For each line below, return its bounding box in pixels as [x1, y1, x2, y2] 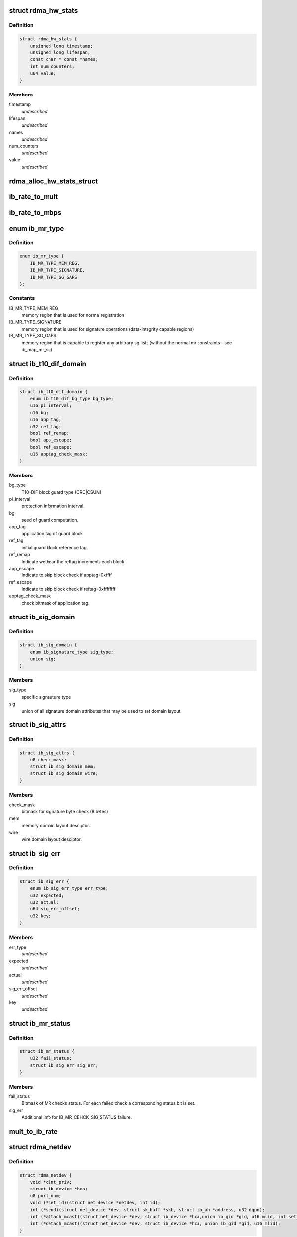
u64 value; [30, 71, 56, 76]
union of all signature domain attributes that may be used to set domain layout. [21, 708, 182, 714]
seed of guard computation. [21, 517, 79, 523]
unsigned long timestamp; [30, 43, 93, 48]
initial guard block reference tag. [21, 544, 88, 550]
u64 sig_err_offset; [30, 906, 80, 912]
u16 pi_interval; [30, 403, 72, 408]
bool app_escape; [30, 437, 72, 443]
